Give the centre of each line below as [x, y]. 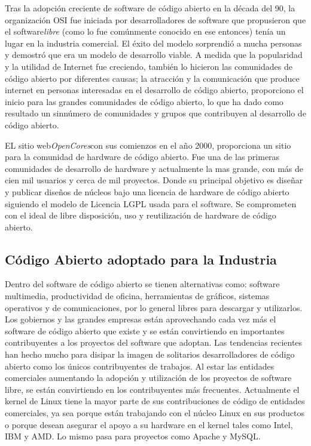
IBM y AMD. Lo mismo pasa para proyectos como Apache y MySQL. [133, 436]
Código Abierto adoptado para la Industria [141, 259]
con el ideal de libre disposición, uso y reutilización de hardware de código [141, 215]
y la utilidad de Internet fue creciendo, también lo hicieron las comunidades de [149, 66]
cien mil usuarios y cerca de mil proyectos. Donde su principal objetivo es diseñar [154, 180]
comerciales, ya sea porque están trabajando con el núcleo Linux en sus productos [155, 413]
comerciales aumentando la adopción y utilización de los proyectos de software [148, 378]
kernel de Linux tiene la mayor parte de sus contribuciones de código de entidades [155, 401]
